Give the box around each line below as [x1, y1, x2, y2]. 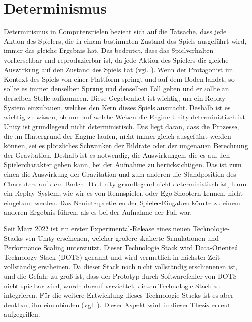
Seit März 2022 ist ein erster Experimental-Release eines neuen [4, 223, 191, 233]
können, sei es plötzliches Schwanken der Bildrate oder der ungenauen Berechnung [4, 140, 248, 151]
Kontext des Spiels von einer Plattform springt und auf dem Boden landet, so [4, 74, 235, 84]
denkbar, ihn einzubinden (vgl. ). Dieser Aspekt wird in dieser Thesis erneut [4, 299, 231, 309]
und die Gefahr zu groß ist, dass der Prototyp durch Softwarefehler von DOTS [4, 271, 237, 281]
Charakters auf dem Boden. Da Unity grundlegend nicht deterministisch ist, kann [4, 178, 247, 188]
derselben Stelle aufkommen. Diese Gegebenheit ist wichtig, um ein [4, 93, 203, 103]
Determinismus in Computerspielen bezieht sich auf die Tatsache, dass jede [4, 26, 227, 36]
